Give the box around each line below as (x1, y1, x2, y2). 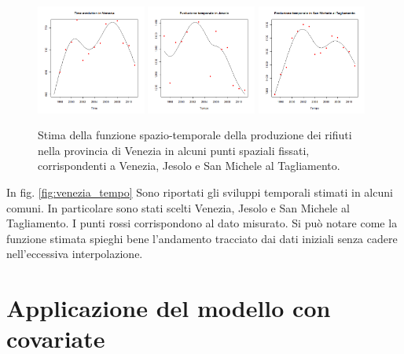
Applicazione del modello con (6, 292, 331, 324)
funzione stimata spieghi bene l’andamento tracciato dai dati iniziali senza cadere (6, 230, 398, 246)
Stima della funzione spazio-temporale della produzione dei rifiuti (38, 127, 352, 143)
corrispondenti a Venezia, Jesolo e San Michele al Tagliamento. (38, 157, 340, 174)
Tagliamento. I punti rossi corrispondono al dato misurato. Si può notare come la (6, 215, 398, 231)
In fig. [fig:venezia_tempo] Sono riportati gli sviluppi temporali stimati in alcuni (6, 184, 393, 201)
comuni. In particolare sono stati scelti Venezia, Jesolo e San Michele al (6, 199, 350, 216)
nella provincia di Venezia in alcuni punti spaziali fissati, (38, 142, 310, 158)
